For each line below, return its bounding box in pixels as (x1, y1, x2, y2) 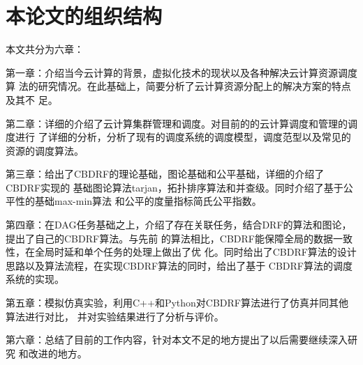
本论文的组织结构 (6, 1, 163, 30)
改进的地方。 (28, 345, 87, 360)
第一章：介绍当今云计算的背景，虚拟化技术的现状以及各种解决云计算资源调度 (6, 65, 357, 79)
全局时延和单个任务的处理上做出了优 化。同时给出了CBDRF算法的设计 (34, 244, 357, 259)
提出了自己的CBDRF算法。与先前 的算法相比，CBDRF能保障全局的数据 (6, 231, 333, 245)
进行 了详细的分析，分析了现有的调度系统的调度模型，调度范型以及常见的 (15, 130, 351, 144)
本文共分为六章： (6, 42, 84, 56)
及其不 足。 (6, 92, 58, 107)
